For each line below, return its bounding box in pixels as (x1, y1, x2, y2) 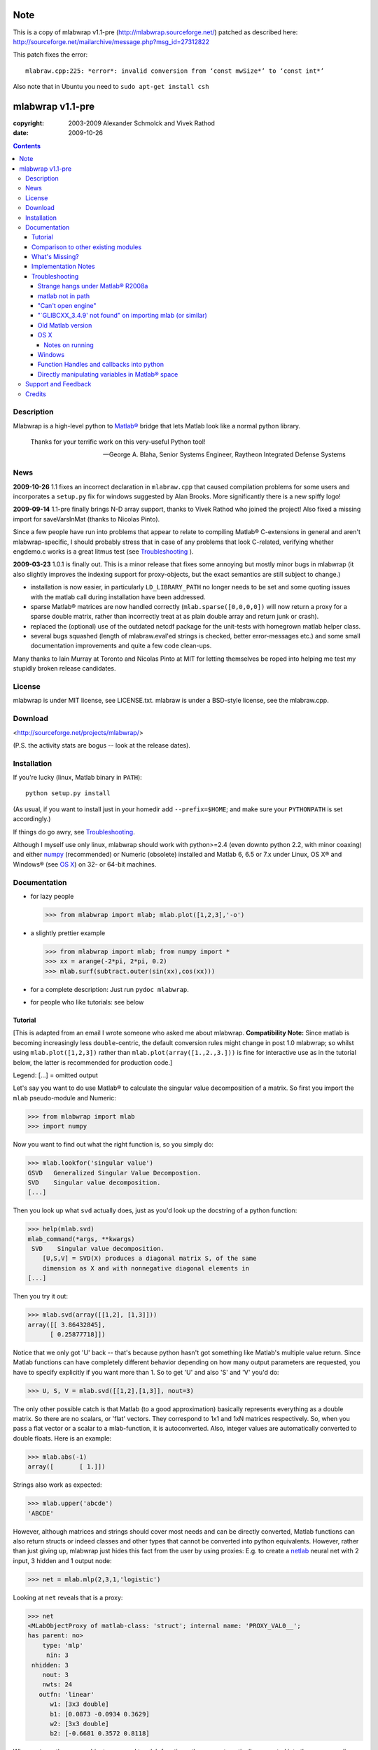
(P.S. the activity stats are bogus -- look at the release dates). (13, 741, 190, 749)
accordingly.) (13, 815, 51, 823)
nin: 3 (45, 1651, 69, 1659)
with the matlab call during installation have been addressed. (30, 592, 206, 601)
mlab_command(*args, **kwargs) (27, 1235, 136, 1242)
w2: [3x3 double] (50, 1720, 110, 1728)
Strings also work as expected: (13, 1480, 102, 1489)
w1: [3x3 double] (50, 1700, 110, 1708)
